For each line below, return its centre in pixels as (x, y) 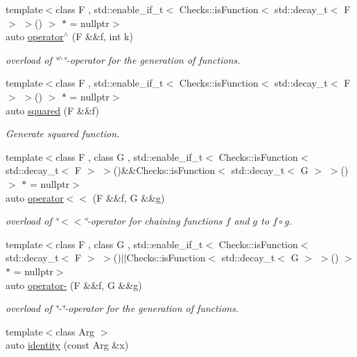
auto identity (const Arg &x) (67, 345)
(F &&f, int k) (102, 36)
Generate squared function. (63, 133)
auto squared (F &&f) (52, 110)
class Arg (75, 331)
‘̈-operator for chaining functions (153, 221)
